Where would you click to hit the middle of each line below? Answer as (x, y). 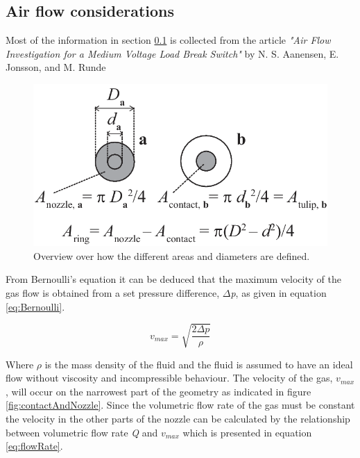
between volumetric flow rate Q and (82, 432)
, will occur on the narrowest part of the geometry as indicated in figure (158, 391)
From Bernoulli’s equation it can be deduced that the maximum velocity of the (173, 279)
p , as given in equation (278, 292)
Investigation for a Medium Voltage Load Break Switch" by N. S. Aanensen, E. (172, 53)
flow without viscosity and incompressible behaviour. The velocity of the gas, (169, 378)
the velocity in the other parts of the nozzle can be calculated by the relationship (178, 419)
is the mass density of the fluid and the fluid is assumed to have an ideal (199, 364)
